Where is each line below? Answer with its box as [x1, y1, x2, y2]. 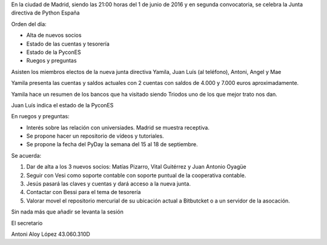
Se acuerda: [11, 152, 42, 159]
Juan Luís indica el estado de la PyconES [11, 101, 114, 109]
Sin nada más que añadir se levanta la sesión [11, 208, 124, 215]
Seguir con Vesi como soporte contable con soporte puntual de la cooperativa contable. [26, 172, 246, 179]
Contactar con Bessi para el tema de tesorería [26, 189, 141, 196]
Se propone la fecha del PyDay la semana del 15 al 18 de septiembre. [26, 141, 198, 148]
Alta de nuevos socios [26, 32, 82, 39]
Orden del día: [11, 20, 47, 27]
